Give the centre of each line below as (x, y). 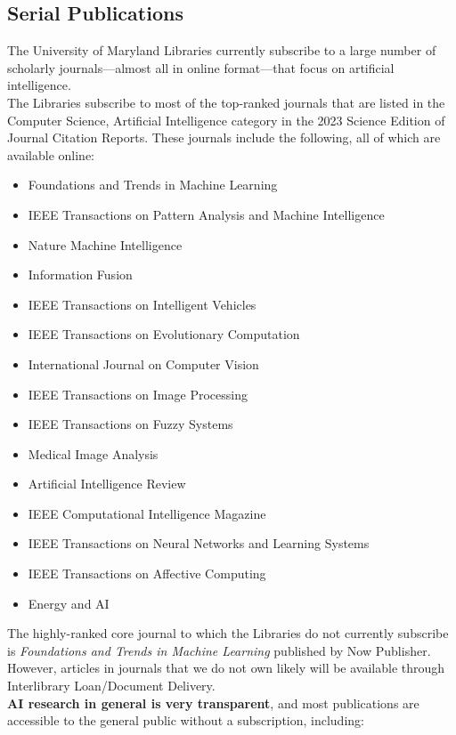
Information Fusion (80, 275)
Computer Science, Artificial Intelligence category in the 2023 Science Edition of (226, 120)
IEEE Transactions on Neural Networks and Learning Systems (199, 543)
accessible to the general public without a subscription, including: (186, 720)
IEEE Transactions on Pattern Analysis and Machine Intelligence (206, 214)
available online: (51, 154)
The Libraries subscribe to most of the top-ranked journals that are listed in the (226, 102)
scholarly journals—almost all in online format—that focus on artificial (201, 67)
